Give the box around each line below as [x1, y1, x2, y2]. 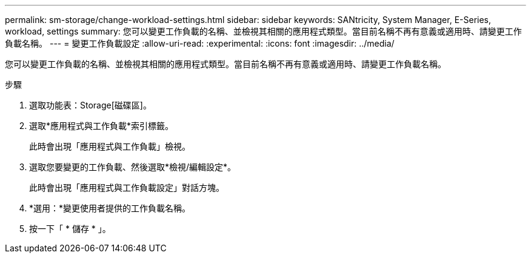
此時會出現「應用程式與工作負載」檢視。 [29, 141, 190, 151]
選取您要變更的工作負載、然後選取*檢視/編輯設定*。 [29, 162, 236, 172]
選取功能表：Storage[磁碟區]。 [29, 100, 152, 110]
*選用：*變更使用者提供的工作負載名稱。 [29, 203, 191, 213]
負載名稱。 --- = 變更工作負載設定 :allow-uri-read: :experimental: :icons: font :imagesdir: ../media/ [5, 38, 395, 48]
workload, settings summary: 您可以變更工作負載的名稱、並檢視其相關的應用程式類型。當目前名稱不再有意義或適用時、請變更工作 [5, 26, 522, 36]
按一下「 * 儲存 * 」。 [29, 223, 111, 234]
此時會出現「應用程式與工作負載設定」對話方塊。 [29, 182, 224, 193]
